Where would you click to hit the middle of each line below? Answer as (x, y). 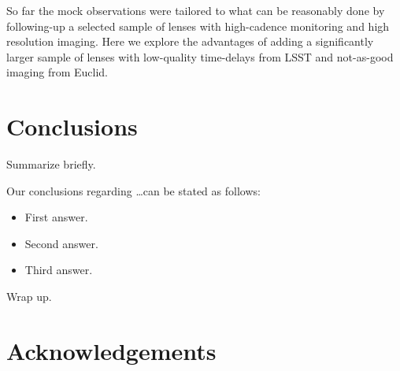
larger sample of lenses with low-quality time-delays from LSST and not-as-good (200, 56)
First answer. (56, 217)
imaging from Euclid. (57, 72)
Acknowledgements (111, 350)
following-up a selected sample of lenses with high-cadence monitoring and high (198, 26)
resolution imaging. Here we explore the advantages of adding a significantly (190, 41)
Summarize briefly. (51, 164)
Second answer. (61, 243)
